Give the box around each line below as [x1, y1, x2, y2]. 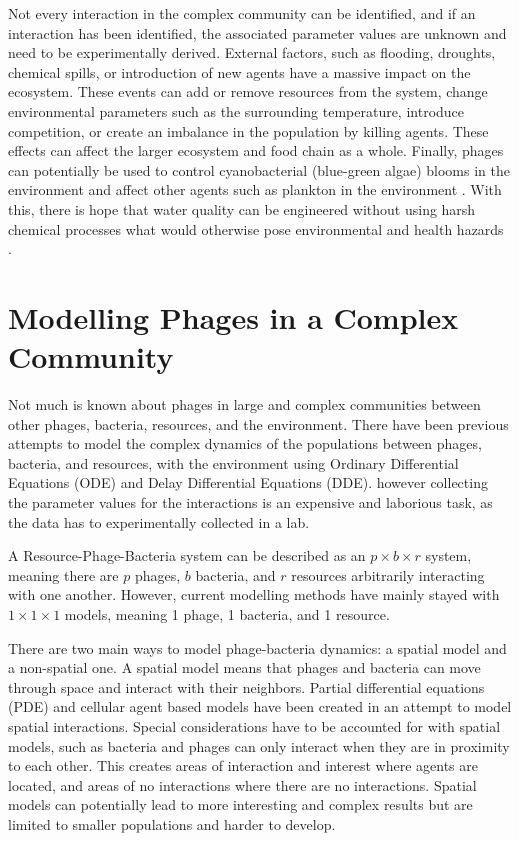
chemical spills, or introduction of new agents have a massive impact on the [8, 61, 471, 82]
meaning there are [8, 564, 119, 585]
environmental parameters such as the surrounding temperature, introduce [8, 100, 465, 121]
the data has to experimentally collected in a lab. [8, 511, 310, 532]
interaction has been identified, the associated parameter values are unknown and [8, 22, 507, 43]
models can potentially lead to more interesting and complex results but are [8, 794, 473, 815]
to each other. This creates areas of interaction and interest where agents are [8, 755, 478, 776]
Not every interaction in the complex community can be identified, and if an [8, 3, 476, 23]
